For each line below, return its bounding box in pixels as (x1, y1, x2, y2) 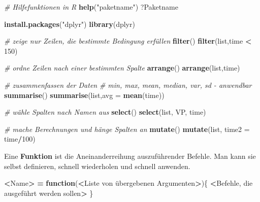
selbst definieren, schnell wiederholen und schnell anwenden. (4, 160, 190, 171)
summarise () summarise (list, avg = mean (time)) (4, 89, 165, 100)
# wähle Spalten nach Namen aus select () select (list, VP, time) (4, 107, 206, 117)
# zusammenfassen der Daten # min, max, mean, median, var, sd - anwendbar (4, 79, 252, 90)
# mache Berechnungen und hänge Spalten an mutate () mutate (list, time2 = (4, 123, 250, 134)
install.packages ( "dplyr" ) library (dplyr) (4, 18, 135, 29)
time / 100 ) (4, 133, 36, 144)
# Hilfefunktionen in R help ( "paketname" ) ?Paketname (4, 2, 178, 12)
